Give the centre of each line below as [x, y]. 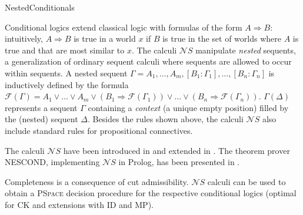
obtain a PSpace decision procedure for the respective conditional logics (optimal [151, 193]
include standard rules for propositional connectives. [99, 130]
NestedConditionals [40, 7]
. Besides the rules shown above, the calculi [165, 119]
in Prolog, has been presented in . [179, 162]
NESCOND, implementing [52, 162]
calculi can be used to [247, 181]
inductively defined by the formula [67, 84]
